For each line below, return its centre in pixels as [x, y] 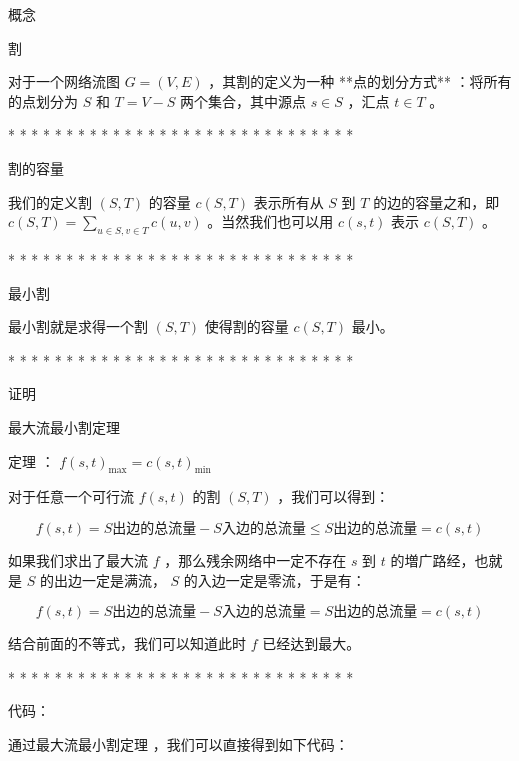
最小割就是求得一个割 [78, 326]
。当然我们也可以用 [270, 221]
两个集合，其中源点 [242, 100]
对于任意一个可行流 [71, 496]
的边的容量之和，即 [436, 201]
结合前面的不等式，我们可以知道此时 [127, 643]
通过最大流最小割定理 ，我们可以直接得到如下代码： [178, 743]
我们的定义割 [50, 201]
